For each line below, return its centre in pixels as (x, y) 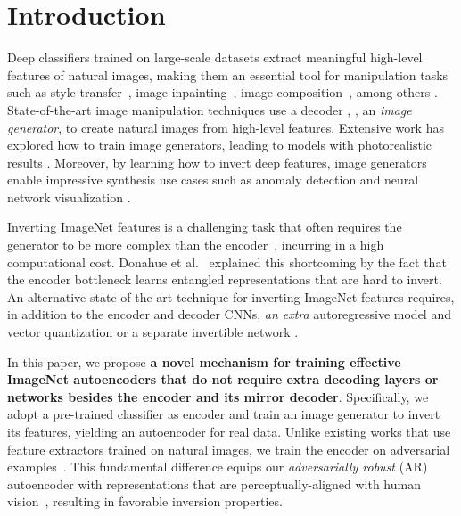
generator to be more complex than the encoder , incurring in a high (196, 245)
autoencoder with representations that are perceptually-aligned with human (214, 483)
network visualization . (69, 197)
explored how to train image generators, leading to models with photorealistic (220, 145)
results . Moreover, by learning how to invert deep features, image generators (217, 162)
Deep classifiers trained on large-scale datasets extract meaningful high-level (215, 57)
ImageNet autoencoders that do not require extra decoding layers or (223, 379)
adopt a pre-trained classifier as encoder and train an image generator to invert (224, 414)
